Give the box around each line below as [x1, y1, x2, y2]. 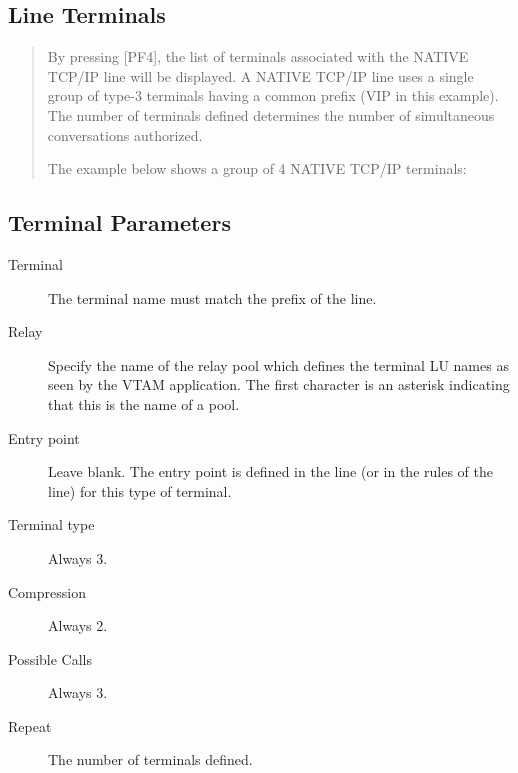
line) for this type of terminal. [48, 480, 232, 501]
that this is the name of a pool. [48, 393, 240, 414]
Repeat [8, 715, 52, 736]
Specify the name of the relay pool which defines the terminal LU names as [48, 354, 509, 375]
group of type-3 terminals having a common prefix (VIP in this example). [47, 85, 499, 106]
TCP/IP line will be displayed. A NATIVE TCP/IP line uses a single [47, 65, 474, 86]
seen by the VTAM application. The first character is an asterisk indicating [48, 374, 510, 395]
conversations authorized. [47, 124, 203, 145]
